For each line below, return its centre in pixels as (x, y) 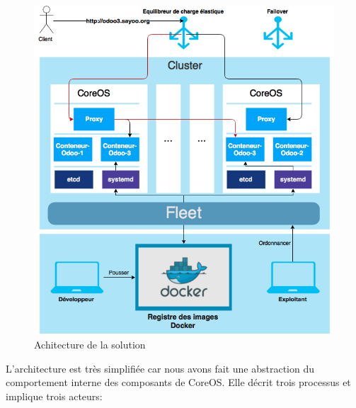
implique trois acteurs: (54, 396)
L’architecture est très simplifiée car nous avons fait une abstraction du (160, 368)
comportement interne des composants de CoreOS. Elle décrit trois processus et (178, 382)
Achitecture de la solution (90, 344)
